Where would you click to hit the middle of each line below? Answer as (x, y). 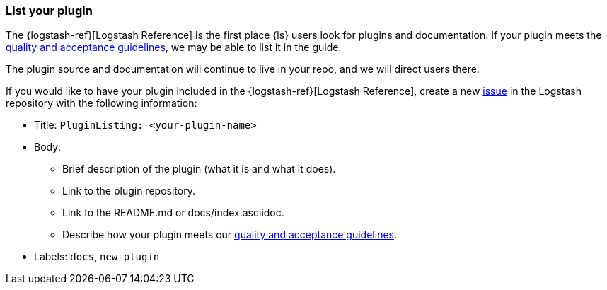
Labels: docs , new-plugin (97, 257)
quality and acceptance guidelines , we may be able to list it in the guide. (174, 47)
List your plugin (49, 11)
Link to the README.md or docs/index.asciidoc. (173, 213)
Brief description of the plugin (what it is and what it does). (199, 169)
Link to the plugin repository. (129, 191)
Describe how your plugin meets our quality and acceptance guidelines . (230, 235)
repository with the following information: (102, 103)
